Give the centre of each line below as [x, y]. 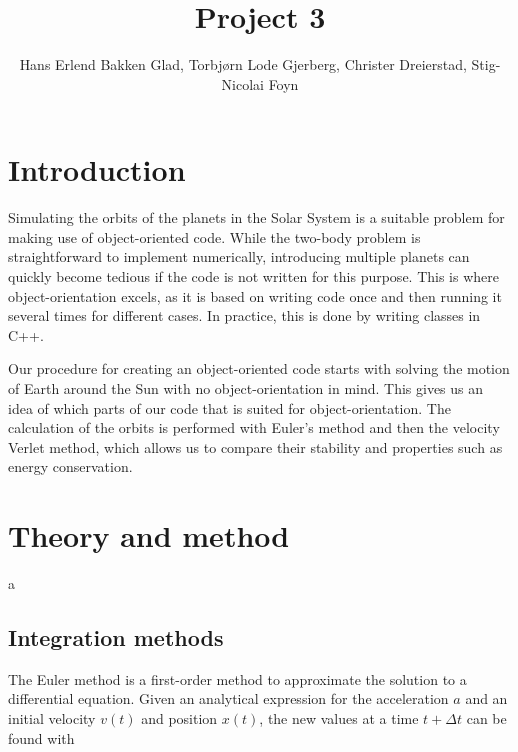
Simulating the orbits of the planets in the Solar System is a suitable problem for [256, 217]
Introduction [97, 169]
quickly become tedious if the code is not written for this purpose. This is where [253, 276]
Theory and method [149, 535]
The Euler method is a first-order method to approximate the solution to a [237, 678]
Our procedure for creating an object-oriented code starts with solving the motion [259, 368]
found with [41, 737]
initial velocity [52, 718]
